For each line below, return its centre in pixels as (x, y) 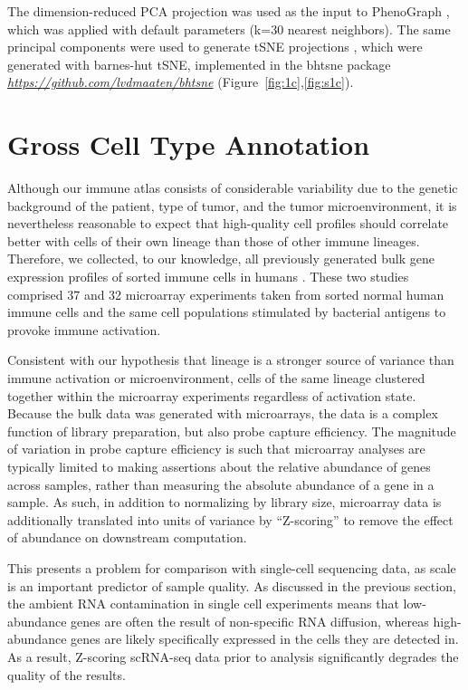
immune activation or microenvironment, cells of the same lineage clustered (216, 378)
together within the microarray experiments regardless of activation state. (212, 395)
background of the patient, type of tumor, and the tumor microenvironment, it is (232, 205)
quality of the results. (67, 674)
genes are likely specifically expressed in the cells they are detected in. (265, 639)
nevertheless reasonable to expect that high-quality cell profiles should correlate (228, 223)
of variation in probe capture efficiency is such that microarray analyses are (216, 449)
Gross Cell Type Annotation (189, 144)
